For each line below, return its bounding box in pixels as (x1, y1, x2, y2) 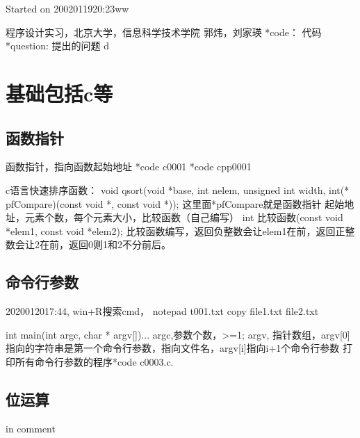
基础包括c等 (6, 79, 113, 107)
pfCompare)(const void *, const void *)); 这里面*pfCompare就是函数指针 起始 (6, 196, 345, 211)
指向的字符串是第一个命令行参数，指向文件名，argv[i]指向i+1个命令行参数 (6, 341, 340, 355)
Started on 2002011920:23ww (6, 1, 129, 15)
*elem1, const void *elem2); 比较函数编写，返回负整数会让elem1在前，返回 (6, 223, 336, 238)
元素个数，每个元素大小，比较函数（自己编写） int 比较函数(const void (24, 210, 343, 225)
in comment (6, 421, 56, 435)
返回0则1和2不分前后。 (68, 237, 171, 252)
